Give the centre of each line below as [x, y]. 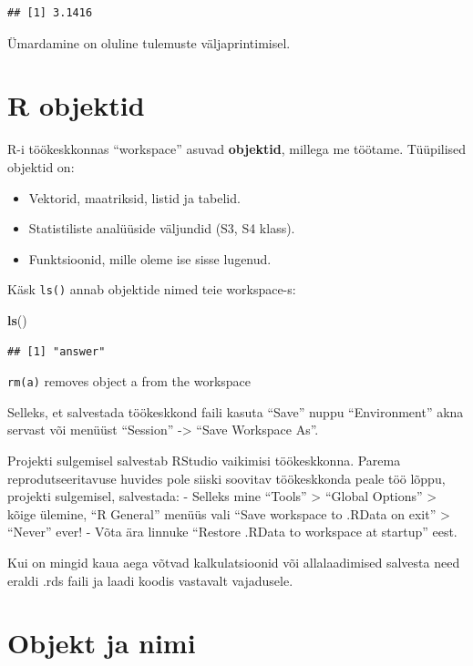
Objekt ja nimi [102, 643]
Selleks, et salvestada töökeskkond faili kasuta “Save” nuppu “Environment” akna [236, 411]
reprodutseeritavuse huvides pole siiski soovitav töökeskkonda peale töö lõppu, [226, 478]
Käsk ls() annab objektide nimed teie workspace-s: [152, 289]
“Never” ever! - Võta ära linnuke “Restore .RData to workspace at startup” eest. [232, 532]
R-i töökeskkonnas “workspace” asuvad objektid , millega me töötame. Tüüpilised [237, 149]
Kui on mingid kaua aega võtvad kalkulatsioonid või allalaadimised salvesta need [234, 562]
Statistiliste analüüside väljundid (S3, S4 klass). [162, 228]
